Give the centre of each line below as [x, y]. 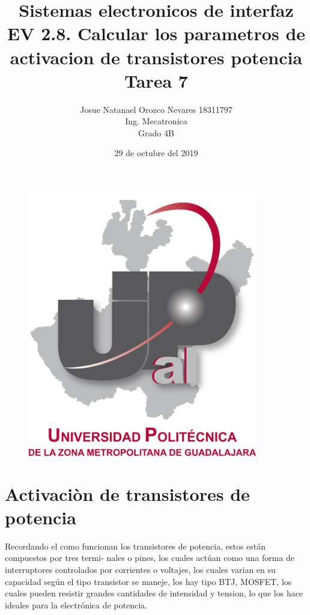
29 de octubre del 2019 [156, 153]
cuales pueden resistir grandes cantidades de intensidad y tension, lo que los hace [154, 593]
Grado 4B [156, 132]
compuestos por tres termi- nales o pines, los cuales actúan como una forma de [150, 558]
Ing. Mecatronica [156, 121]
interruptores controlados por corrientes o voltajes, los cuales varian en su [140, 569]
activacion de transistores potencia [156, 57]
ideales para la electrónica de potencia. [76, 604]
